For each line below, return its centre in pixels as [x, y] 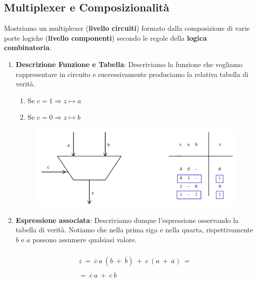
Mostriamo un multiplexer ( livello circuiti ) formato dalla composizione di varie [127, 28]
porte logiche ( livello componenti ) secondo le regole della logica [106, 37]
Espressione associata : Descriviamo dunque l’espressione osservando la [127, 220]
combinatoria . [28, 47]
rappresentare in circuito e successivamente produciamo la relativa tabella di [132, 74]
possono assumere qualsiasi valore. [85, 239]
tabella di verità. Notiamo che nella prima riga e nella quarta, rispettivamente [134, 230]
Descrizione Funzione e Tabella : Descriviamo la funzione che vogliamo [129, 64]
